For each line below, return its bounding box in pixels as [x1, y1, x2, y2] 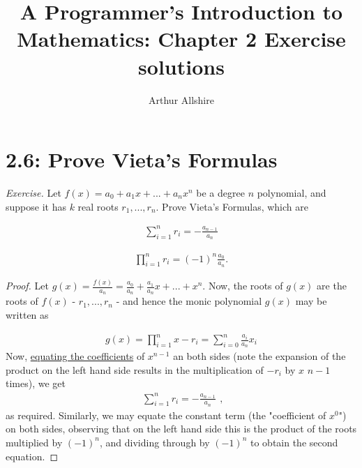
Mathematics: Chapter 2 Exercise [17, 24, 346, 53]
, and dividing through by [100, 435, 210, 449]
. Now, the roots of [202, 278, 283, 293]
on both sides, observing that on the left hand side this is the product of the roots [6, 421, 357, 436]
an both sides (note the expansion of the [173, 349, 346, 363]
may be [295, 294, 327, 308]
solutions [138, 52, 225, 80]
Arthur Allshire [149, 92, 214, 107]
